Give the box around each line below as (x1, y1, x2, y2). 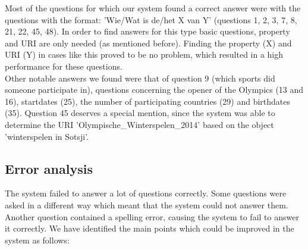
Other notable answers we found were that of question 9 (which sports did (5, 71, 275, 84)
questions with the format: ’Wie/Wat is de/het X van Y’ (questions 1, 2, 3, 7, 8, (5, 13, 297, 26)
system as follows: (5, 233, 70, 246)
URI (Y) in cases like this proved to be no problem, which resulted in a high (5, 48, 284, 61)
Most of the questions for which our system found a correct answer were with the (5, 2, 301, 14)
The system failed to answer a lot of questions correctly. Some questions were (5, 187, 287, 199)
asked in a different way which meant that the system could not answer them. (5, 198, 288, 211)
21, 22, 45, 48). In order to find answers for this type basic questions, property (5, 25, 290, 37)
